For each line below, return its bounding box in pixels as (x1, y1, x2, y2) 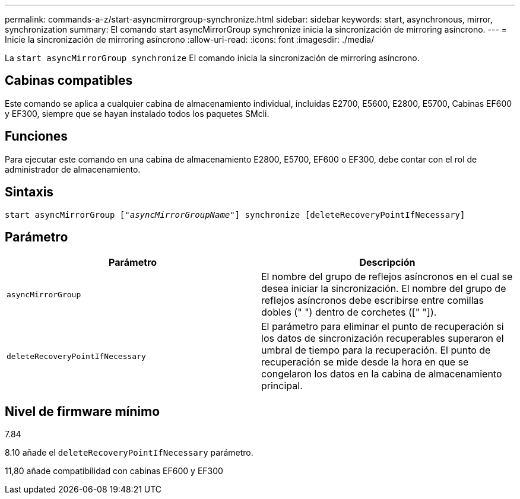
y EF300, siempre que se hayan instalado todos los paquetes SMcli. (5, 108, 269, 119)
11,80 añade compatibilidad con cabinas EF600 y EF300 (5, 466, 223, 476)
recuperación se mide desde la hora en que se (261, 356, 469, 368)
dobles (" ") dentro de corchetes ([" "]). (261, 306, 437, 319)
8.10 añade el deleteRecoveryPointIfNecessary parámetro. (5, 447, 253, 458)
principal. (261, 380, 303, 392)
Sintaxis (5, 185, 54, 200)
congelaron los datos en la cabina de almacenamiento (261, 368, 502, 380)
